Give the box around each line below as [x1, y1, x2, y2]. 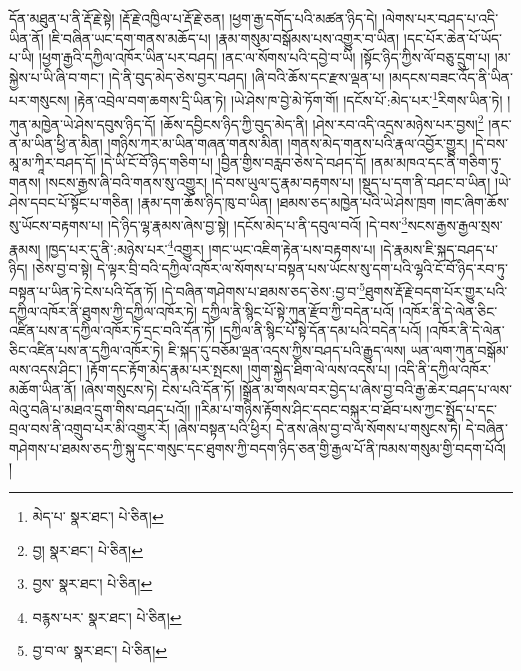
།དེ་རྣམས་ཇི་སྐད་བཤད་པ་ [380, 238, 499, 259]
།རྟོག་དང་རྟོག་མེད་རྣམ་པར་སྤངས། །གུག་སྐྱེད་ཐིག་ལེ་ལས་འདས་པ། [86, 359, 391, 380]
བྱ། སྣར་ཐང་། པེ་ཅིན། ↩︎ [32, 539, 143, 560]
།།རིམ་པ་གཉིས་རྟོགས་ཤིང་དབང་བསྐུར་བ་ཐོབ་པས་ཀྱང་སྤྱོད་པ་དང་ [195, 398, 497, 419]
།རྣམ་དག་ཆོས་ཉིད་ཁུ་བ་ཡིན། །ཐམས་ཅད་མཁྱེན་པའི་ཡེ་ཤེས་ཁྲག [137, 191, 437, 212]
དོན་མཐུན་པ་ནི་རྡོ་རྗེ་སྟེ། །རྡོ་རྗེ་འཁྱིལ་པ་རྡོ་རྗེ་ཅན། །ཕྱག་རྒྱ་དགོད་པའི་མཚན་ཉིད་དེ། [9, 8, 378, 28]
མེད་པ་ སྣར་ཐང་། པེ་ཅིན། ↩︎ [32, 505, 164, 526]
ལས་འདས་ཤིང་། [9, 359, 83, 380]
